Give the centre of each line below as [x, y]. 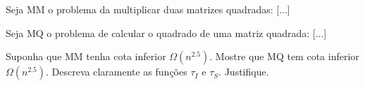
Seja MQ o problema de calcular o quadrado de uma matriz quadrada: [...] [166, 33]
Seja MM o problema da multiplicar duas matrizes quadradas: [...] [148, 9]
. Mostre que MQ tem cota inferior [284, 56]
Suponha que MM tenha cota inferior [86, 56]
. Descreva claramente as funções [117, 72]
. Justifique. [244, 72]
